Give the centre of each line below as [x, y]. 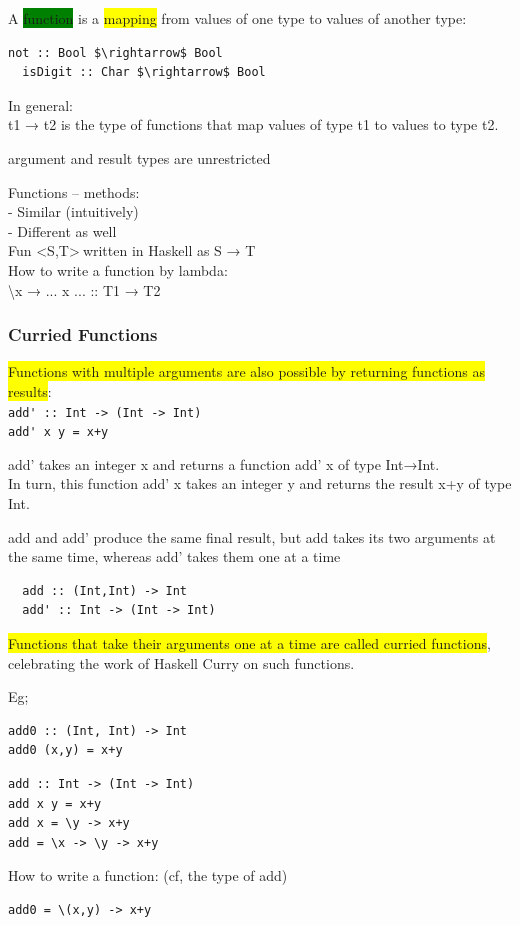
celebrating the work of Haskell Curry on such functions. [181, 662]
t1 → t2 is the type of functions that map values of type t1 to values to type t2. [253, 124]
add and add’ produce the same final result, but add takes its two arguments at [252, 536]
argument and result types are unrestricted [139, 157]
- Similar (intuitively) [73, 211]
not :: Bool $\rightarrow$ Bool [115, 52]
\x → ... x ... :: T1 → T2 [84, 289]
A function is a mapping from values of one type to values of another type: [237, 18]
